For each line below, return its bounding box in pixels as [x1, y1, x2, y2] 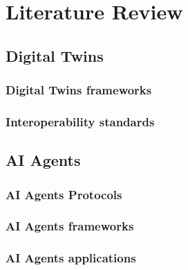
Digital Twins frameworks [6, 81, 152, 99]
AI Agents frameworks [6, 217, 134, 235]
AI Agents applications [6, 249, 136, 267]
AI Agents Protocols [6, 185, 122, 203]
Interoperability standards [6, 112, 155, 130]
